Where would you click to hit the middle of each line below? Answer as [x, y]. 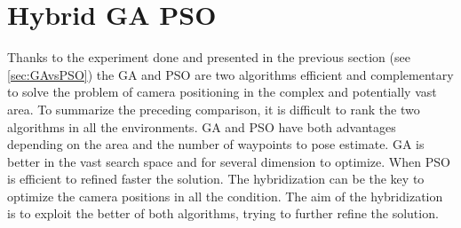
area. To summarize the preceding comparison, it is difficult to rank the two [214, 109]
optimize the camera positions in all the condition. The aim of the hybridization [225, 196]
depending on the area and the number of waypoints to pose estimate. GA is [216, 144]
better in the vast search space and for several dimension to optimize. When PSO [229, 161]
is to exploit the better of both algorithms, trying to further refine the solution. [223, 213]
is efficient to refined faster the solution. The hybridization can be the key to [216, 179]
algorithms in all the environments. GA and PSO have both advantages [202, 126]
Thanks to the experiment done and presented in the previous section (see [209, 57]
